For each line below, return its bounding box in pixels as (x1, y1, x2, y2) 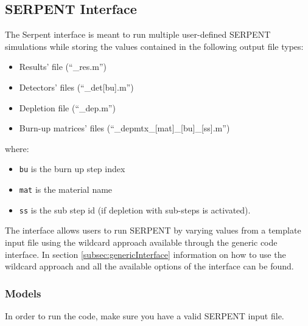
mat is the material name (19, 183, 113, 196)
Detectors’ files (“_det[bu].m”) (19, 80, 134, 93)
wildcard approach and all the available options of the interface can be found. (5, 260, 294, 272)
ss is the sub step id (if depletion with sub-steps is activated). (19, 203, 251, 216)
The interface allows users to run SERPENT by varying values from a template (5, 224, 301, 237)
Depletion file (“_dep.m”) (19, 101, 116, 114)
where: (5, 142, 29, 154)
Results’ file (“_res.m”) (19, 60, 107, 73)
